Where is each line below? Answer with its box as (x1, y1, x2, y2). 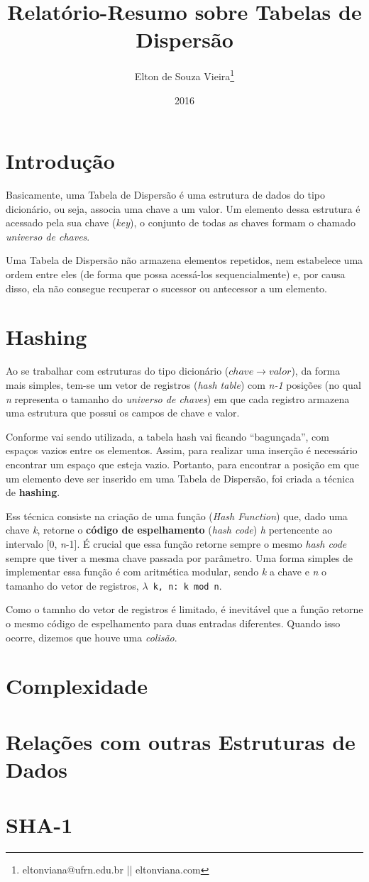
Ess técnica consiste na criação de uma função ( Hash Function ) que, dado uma (6, 508, 348, 523)
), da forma (291, 363, 341, 378)
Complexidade (6, 671, 148, 700)
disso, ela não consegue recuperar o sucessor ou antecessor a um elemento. (6, 280, 327, 295)
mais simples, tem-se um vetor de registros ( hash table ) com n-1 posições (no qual (6, 377, 361, 392)
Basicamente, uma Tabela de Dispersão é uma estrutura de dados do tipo (6, 187, 326, 202)
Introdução (6, 146, 115, 175)
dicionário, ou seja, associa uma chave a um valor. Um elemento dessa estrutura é (6, 201, 360, 216)
